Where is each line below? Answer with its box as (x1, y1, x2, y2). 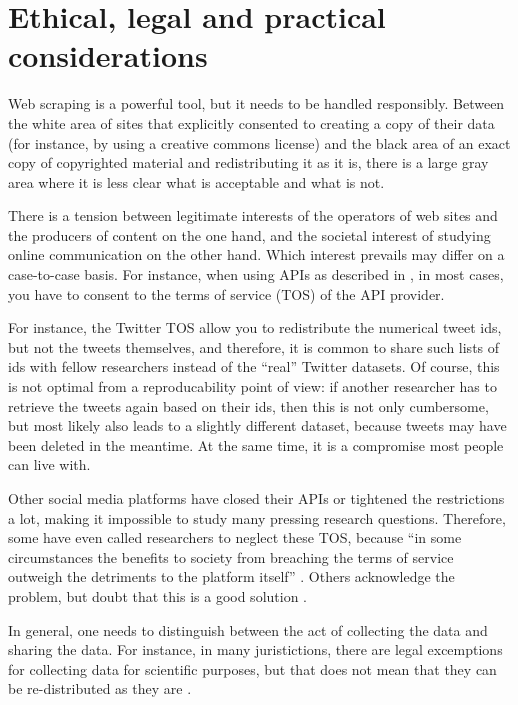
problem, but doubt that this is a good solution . (8, 585, 307, 606)
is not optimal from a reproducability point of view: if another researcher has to (8, 376, 497, 397)
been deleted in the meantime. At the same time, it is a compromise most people (8, 434, 504, 455)
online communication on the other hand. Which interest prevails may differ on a (8, 244, 505, 265)
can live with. (8, 454, 91, 475)
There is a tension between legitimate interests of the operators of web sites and (8, 205, 498, 226)
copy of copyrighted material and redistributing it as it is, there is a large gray (8, 152, 489, 173)
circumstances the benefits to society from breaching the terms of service (8, 546, 454, 567)
